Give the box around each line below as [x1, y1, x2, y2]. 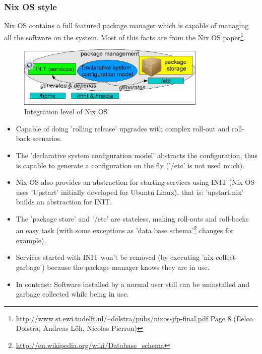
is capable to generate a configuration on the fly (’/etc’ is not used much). [16, 160, 245, 170]
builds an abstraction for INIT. [16, 196, 112, 207]
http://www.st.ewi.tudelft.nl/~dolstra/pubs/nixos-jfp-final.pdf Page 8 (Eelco [16, 313, 253, 323]
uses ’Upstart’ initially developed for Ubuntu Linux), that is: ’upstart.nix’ [16, 186, 244, 197]
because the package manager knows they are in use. [47, 261, 210, 272]
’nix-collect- [202, 252, 238, 262]
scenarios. [32, 133, 62, 144]
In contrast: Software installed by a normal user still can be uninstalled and [16, 278, 250, 289]
